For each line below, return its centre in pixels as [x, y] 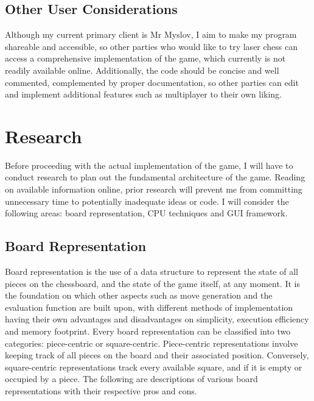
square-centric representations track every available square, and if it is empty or [154, 367]
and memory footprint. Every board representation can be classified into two [148, 331]
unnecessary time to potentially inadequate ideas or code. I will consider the [147, 201]
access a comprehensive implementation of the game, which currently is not [145, 58]
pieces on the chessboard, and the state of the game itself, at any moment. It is [152, 283]
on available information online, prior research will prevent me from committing [154, 189]
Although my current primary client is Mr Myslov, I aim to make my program [151, 34]
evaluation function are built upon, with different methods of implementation [149, 307]
